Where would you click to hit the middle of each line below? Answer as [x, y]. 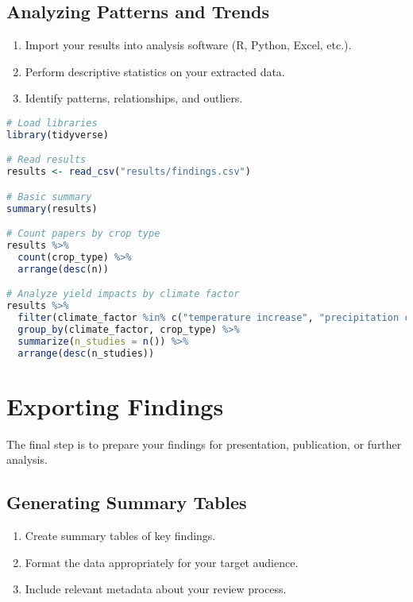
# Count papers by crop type [83, 234]
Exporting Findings [115, 405]
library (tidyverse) [58, 135]
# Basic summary [49, 197]
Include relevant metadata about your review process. [156, 589]
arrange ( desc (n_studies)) [86, 353]
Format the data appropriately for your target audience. [162, 562]
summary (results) [52, 208]
